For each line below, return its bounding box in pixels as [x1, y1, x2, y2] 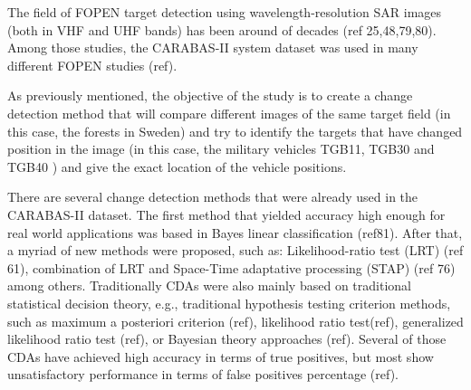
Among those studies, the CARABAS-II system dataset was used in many [7, 38, 418, 57]
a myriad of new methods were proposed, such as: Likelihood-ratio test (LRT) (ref [7, 241, 464, 260]
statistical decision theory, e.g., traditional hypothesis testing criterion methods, [7, 293, 451, 312]
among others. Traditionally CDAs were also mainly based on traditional [7, 276, 411, 295]
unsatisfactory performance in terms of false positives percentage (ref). [7, 365, 399, 384]
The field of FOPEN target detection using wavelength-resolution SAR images [7, 3, 442, 21]
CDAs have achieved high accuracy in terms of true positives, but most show [7, 347, 434, 366]
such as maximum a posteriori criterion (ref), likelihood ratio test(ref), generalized [7, 311, 464, 330]
